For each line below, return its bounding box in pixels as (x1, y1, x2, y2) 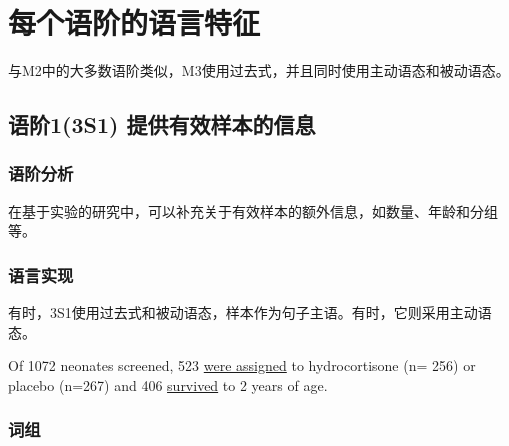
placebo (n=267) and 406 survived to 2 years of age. (8, 374, 328, 395)
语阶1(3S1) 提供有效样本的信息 (8, 109, 316, 140)
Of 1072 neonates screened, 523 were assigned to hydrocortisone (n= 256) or (8, 355, 476, 376)
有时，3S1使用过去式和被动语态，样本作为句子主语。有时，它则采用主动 (8, 302, 478, 323)
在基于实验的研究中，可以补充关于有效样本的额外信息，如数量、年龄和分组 (8, 200, 498, 221)
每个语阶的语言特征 (8, 2, 261, 43)
